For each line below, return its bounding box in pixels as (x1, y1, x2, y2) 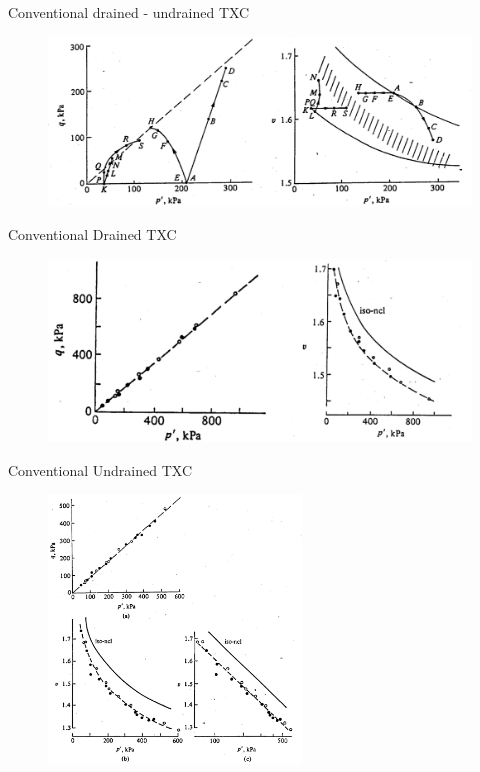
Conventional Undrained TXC (8, 459, 193, 480)
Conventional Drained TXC (8, 224, 177, 245)
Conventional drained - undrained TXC (8, 2, 250, 22)
